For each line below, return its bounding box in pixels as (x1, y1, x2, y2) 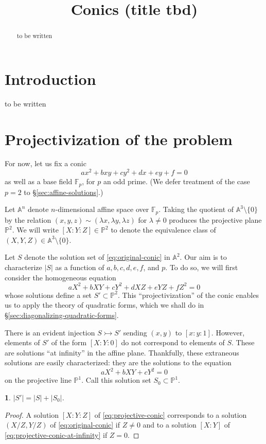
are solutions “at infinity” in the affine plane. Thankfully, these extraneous (5, 347, 239, 358)
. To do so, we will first (165, 262, 238, 273)
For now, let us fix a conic (5, 158, 86, 169)
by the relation (5, 214, 51, 225)
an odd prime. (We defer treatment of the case (103, 176, 250, 187)
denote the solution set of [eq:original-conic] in (24, 252, 170, 262)
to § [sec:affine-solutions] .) (24, 186, 103, 197)
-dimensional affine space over (55, 204, 149, 215)
